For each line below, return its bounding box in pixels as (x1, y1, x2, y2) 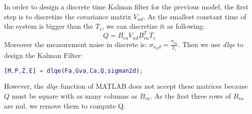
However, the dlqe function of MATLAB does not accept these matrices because (4, 81, 248, 91)
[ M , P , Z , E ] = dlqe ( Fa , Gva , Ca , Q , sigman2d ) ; (4, 67, 143, 74)
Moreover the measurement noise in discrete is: (4, 39, 147, 49)
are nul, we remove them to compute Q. (4, 100, 126, 111)
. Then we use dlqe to (178, 39, 244, 49)
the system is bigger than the (4, 21, 93, 31)
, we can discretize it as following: (102, 21, 205, 31)
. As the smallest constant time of (143, 11, 247, 21)
